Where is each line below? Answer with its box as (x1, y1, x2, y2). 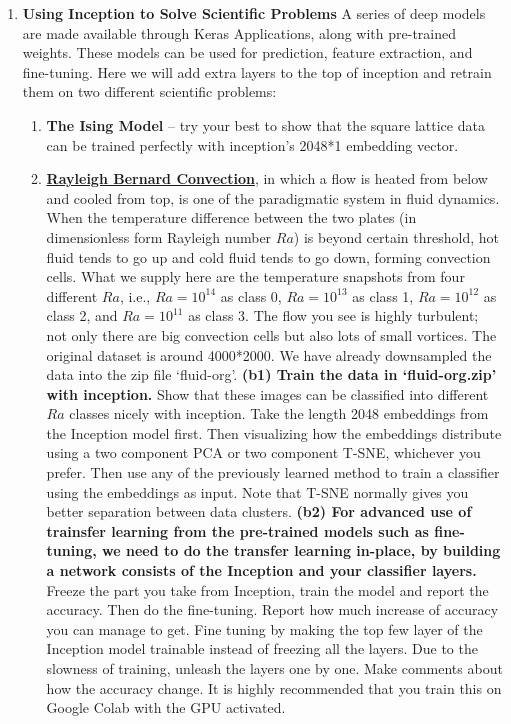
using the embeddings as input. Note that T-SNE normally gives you (46, 481, 469, 502)
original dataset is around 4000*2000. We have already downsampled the (46, 344, 492, 365)
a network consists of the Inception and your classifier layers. (46, 560, 477, 581)
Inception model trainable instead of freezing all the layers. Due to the (46, 638, 478, 659)
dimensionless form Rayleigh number (46, 226, 272, 247)
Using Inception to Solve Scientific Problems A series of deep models (22, 3, 486, 23)
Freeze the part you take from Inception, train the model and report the (46, 579, 489, 600)
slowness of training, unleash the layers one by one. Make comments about (46, 658, 503, 678)
